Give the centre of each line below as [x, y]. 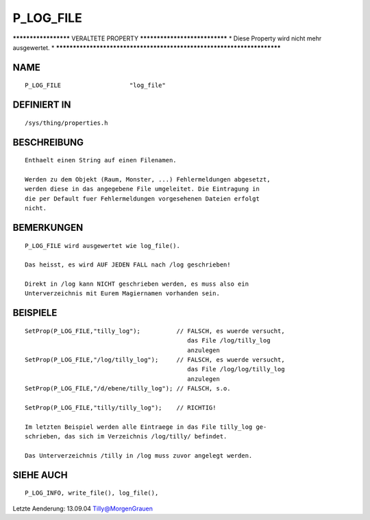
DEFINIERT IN [42, 105]
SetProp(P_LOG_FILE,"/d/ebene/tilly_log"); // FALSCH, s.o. [128, 388]
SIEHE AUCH [40, 475]
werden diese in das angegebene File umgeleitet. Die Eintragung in [142, 189]
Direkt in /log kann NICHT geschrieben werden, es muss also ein [137, 284]
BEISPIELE [35, 313]
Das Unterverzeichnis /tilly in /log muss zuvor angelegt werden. [139, 455]
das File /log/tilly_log [229, 341]
